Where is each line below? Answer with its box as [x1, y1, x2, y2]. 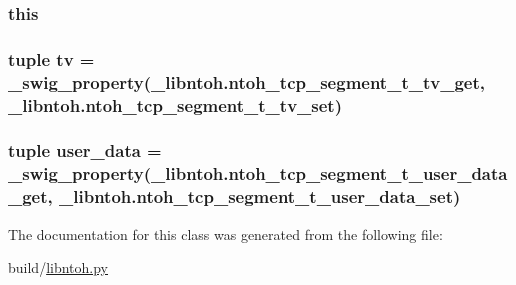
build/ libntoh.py [8, 257, 109, 278]
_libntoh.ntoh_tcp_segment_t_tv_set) [8, 92, 342, 117]
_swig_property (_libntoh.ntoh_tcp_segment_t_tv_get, [8, 69, 485, 94]
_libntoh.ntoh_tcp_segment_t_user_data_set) [59, 184, 461, 209]
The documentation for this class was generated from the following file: [8, 223, 443, 244]
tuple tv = [8, 46, 95, 71]
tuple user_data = [8, 138, 162, 163]
